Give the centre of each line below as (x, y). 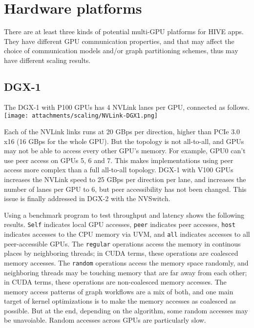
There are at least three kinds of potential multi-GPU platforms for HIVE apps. (124, 31)
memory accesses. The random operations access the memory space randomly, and (126, 262)
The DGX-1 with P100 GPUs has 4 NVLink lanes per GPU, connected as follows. (127, 107)
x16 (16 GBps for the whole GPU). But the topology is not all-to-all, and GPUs (124, 141)
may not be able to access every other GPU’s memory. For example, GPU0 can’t (125, 151)
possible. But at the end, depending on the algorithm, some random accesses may (126, 310)
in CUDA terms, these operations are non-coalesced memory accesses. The (115, 282)
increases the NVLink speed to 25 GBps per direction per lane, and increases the (125, 179)
